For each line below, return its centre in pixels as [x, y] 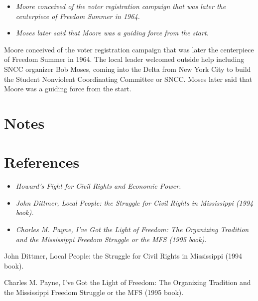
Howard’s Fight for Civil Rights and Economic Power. [98, 186]
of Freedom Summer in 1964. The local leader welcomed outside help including [124, 59]
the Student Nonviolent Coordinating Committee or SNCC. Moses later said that [128, 79]
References [42, 162]
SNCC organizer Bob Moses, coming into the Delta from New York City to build [128, 69]
